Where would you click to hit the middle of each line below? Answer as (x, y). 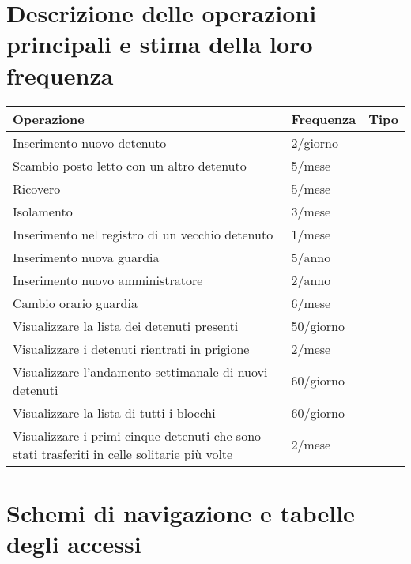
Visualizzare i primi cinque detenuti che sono (137, 435)
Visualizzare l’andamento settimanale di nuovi (140, 371)
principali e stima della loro (160, 44)
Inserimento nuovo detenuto (90, 142)
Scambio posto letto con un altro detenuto (130, 165)
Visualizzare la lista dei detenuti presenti (126, 325)
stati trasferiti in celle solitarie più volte (123, 453)
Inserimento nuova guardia (86, 257)
